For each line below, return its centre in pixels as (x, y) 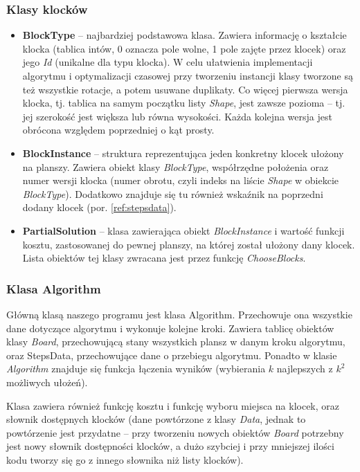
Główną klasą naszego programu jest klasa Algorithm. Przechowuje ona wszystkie (179, 314)
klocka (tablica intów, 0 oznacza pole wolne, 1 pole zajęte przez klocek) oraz (184, 48)
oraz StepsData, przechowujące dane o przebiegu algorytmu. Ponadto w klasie (172, 355)
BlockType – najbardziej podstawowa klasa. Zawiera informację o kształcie (184, 35)
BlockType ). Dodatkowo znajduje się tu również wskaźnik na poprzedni (173, 193)
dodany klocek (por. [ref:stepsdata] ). (99, 207)
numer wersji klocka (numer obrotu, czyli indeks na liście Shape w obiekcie (181, 180)
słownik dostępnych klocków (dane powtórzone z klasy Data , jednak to (156, 419)
